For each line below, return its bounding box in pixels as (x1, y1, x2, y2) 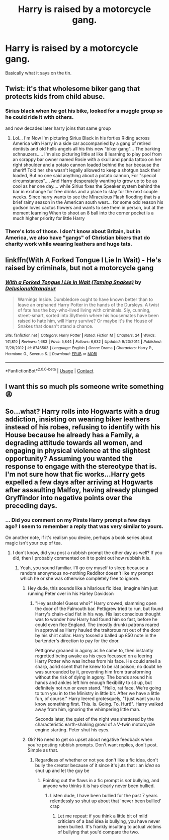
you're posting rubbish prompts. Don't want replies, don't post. (27, 741, 158, 748)
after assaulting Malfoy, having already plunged (5, 486, 158, 494)
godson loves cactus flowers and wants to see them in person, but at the (12, 204, 163, 210)
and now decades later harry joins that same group (5, 125, 111, 131)
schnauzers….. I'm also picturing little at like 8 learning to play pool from (12, 151, 162, 157)
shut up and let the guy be (35, 768, 90, 774)
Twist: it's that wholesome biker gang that (5, 85, 140, 93)
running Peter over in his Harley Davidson (27, 590, 114, 596)
